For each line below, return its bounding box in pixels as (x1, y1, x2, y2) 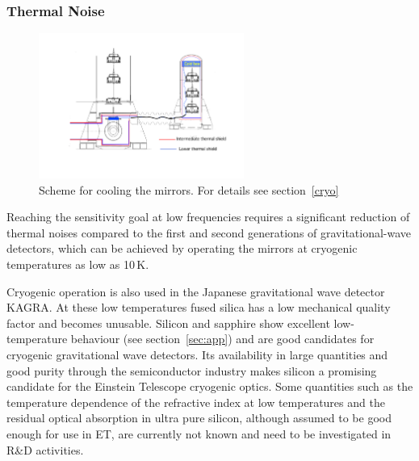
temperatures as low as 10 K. (6, 255, 149, 272)
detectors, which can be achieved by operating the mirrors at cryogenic (6, 240, 358, 257)
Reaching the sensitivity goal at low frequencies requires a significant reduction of (6, 208, 410, 225)
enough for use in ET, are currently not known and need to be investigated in (6, 425, 392, 442)
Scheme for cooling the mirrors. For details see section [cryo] (39, 181, 339, 198)
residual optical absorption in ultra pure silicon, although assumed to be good (6, 409, 392, 426)
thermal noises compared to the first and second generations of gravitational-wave (6, 224, 412, 241)
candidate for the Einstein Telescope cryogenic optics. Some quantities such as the (6, 378, 413, 395)
